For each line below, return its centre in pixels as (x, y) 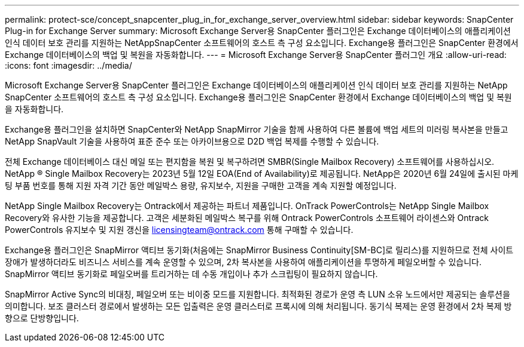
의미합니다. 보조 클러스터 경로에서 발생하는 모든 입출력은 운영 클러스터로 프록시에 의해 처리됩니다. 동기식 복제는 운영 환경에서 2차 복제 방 (258, 306)
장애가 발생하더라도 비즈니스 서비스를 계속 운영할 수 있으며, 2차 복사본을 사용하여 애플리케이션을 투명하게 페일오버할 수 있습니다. (243, 262)
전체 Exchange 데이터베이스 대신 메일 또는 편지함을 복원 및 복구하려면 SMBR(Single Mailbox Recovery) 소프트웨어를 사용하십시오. (250, 162)
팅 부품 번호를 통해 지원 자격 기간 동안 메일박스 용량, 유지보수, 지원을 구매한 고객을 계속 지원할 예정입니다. (201, 185)
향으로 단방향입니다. (42, 318)
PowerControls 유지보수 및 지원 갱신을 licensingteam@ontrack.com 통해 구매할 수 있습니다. (179, 230)
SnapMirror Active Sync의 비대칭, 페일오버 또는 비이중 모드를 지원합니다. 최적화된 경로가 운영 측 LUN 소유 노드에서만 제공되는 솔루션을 (258, 294)
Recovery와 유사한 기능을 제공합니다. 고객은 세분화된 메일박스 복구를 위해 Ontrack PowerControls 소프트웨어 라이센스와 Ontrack (247, 218)
